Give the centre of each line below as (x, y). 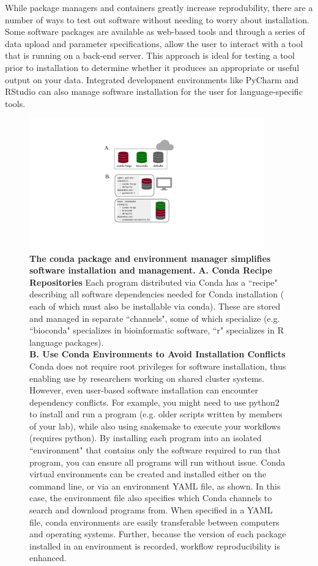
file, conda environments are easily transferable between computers (154, 522)
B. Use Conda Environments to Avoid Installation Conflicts (157, 354)
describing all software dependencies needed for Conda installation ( (157, 294)
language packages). (67, 342)
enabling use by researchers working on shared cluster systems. (147, 378)
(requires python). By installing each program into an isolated (146, 438)
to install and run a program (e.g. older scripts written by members (156, 414)
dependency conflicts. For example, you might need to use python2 (154, 402)
